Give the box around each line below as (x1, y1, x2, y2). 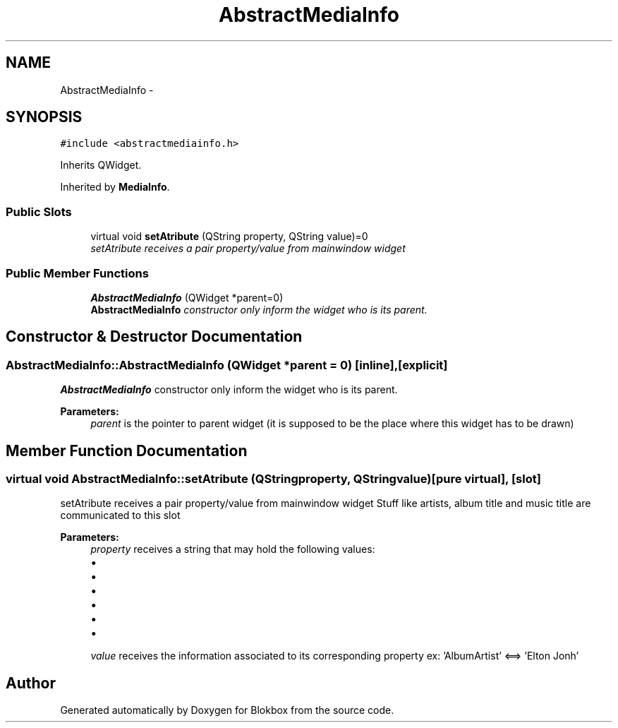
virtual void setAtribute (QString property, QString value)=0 (90, 230, 368, 243)
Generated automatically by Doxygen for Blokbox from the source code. (60, 704, 394, 717)
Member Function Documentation (6, 441, 248, 460)
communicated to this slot (60, 509, 181, 522)
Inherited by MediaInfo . (60, 181, 170, 193)
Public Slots (6, 204, 72, 219)
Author (6, 674, 56, 692)
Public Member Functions (6, 265, 149, 280)
